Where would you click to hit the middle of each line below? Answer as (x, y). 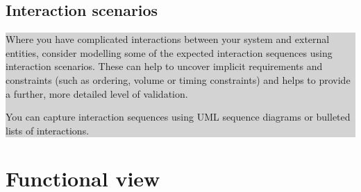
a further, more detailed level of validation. (97, 93)
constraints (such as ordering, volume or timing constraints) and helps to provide (178, 79)
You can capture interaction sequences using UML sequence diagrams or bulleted (178, 117)
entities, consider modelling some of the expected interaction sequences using (169, 52)
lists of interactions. (48, 130)
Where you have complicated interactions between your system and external (168, 39)
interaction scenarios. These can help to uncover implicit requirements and (164, 66)
